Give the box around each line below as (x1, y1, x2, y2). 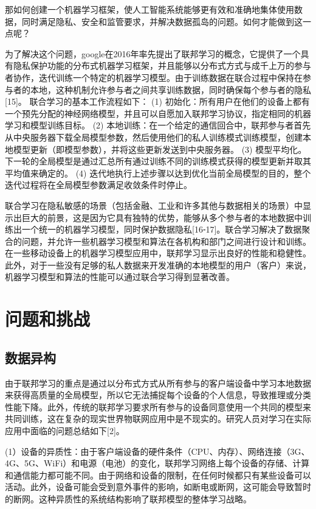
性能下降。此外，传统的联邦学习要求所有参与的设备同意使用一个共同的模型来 (5, 400, 311, 413)
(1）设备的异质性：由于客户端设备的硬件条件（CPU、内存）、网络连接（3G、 (5, 444, 310, 457)
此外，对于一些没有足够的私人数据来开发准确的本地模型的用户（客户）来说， (5, 258, 311, 271)
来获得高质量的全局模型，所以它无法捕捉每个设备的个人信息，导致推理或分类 (5, 388, 311, 401)
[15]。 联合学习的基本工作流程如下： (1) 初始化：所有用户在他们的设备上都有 (5, 95, 310, 108)
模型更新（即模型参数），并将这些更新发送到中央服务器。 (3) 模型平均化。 (13, 142, 307, 155)
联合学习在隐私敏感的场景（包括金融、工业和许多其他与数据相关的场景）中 (5, 198, 303, 211)
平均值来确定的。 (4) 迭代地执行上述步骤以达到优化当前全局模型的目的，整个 (5, 166, 311, 179)
